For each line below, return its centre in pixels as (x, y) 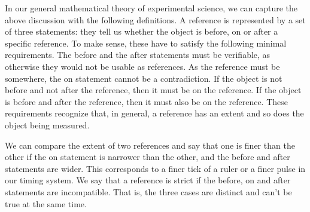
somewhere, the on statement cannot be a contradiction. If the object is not (144, 78)
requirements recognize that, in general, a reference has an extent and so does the (154, 113)
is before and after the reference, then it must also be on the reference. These (146, 101)
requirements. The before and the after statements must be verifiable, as (138, 55)
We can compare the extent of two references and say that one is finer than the (150, 145)
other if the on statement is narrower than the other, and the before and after (148, 157)
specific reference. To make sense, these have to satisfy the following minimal (146, 43)
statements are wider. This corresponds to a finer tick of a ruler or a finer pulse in (155, 168)
